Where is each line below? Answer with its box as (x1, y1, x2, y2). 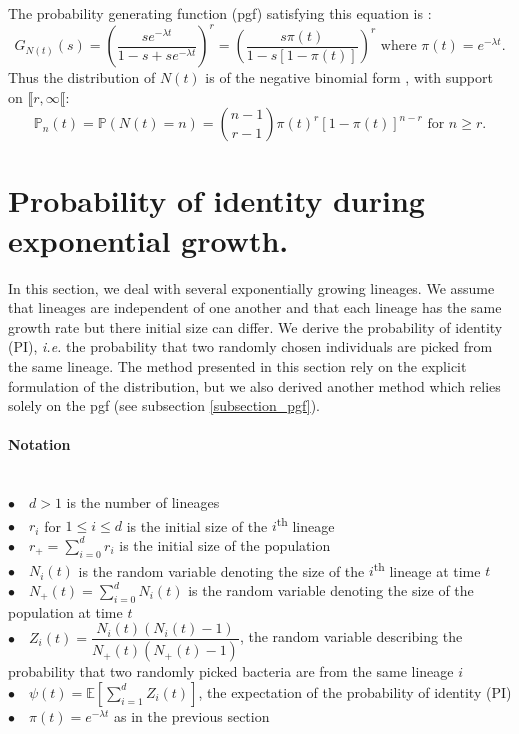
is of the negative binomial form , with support (205, 67, 493, 88)
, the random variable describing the (239, 626, 463, 647)
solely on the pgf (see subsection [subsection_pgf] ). (8, 395, 320, 416)
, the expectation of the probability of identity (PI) (198, 681, 512, 702)
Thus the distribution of (8, 67, 156, 88)
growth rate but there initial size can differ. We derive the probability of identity (8, 316, 503, 337)
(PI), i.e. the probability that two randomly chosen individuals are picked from (8, 336, 493, 357)
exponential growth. (8, 219, 289, 260)
